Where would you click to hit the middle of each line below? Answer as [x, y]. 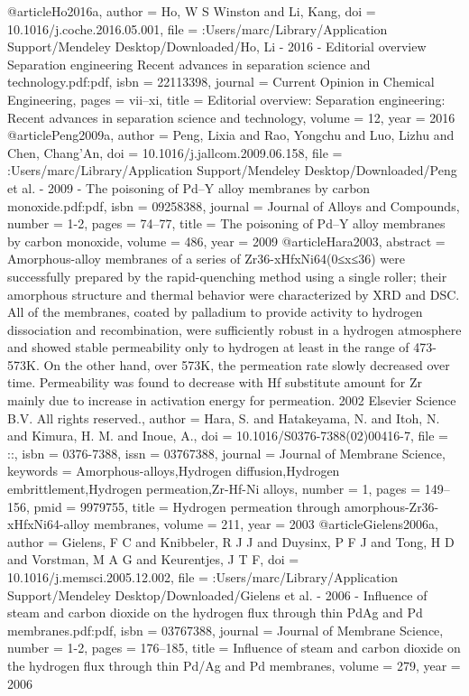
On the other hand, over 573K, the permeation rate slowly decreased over [247, 364]
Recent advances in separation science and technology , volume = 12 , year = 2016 [231, 117]
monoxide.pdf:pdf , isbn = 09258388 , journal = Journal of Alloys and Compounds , [234, 205]
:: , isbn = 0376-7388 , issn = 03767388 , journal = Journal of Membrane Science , [226, 453]
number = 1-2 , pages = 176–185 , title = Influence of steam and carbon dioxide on [234, 648]
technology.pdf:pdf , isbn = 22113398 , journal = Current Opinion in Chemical [221, 82]
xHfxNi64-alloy [49, 524]
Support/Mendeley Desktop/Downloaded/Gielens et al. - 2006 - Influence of [217, 594]
